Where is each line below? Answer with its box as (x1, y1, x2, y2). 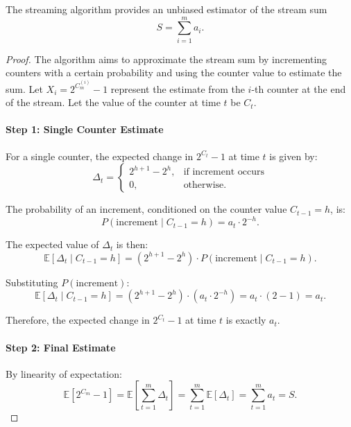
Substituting (6, 274, 58, 289)
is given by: (269, 148, 318, 163)
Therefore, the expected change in (6, 313, 150, 327)
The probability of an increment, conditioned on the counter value (6, 202, 287, 216)
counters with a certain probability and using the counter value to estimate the (6, 65, 342, 80)
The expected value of (6, 237, 99, 252)
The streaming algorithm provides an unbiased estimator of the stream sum (6, 2, 327, 16)
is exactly (225, 313, 266, 327)
